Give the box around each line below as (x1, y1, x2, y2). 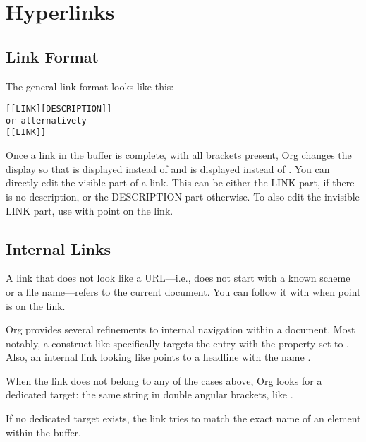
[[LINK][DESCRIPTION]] (6, 104, 112, 114)
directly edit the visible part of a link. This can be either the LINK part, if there (6, 175, 355, 190)
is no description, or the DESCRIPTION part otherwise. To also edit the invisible (6, 189, 360, 203)
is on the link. (6, 298, 66, 313)
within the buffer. (6, 424, 82, 439)
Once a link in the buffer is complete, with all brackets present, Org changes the (6, 148, 352, 162)
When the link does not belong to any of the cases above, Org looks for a (6, 373, 322, 388)
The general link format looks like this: (6, 78, 174, 93)
